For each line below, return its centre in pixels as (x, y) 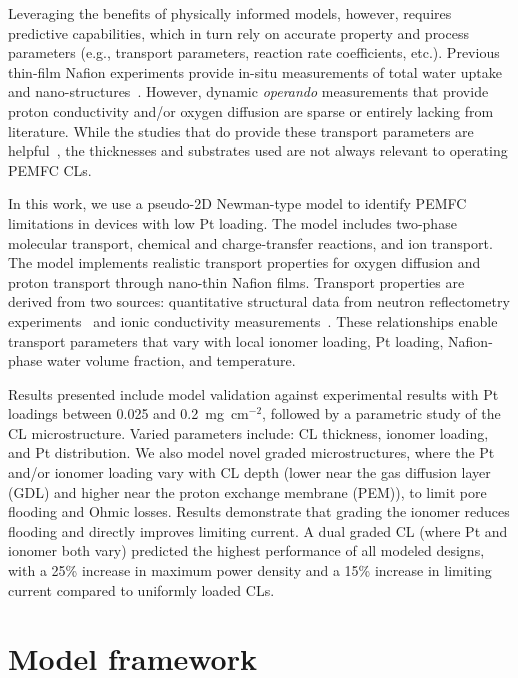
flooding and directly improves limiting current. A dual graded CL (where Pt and (258, 530)
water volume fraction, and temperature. (171, 360)
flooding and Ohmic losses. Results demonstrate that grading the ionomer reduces (259, 511)
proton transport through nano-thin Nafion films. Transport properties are (236, 281)
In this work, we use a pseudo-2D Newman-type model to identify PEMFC (237, 203)
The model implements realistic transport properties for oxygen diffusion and (244, 262)
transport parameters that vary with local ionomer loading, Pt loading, (226, 340)
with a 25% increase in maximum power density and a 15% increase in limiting (250, 570)
